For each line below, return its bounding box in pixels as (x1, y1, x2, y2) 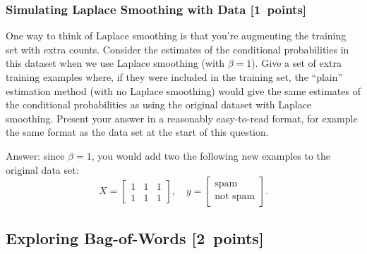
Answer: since (6, 148, 65, 163)
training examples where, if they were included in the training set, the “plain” (6, 70, 343, 84)
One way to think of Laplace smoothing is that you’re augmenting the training (6, 28, 347, 43)
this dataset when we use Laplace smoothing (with (6, 56, 225, 70)
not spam (215, 191, 255, 202)
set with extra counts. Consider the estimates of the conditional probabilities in (6, 42, 349, 56)
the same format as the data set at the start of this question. (6, 125, 269, 139)
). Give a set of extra (251, 56, 342, 70)
